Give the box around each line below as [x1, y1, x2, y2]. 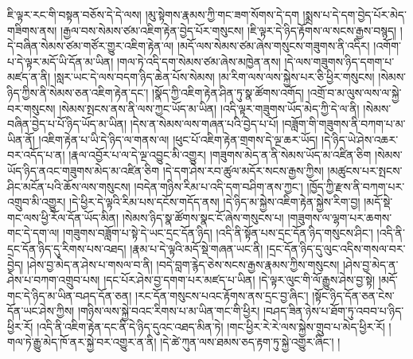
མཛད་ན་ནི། [7, 68, 51, 85]
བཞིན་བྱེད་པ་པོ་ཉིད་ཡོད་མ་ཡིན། [7, 115, 127, 132]
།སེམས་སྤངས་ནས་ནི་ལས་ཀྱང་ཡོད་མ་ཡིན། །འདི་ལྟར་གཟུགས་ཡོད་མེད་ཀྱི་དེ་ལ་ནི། [59, 100, 360, 116]
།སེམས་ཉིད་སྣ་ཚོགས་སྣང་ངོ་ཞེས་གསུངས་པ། [122, 209, 284, 225]
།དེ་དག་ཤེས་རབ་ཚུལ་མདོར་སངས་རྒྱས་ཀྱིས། [162, 162, 324, 178]
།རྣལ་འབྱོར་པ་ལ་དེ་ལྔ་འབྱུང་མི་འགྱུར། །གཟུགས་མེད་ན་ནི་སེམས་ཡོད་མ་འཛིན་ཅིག [68, 146, 372, 163]
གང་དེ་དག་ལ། [7, 224, 60, 241]
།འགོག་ [373, 37, 401, 54]
